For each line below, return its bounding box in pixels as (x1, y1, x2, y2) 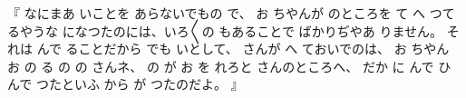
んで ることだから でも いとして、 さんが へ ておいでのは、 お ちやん (36, 39, 450, 58)
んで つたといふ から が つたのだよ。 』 (7, 74, 244, 93)
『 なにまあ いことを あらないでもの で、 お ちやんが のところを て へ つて (7, 4, 455, 22)
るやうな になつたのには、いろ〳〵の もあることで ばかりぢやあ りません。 (7, 21, 443, 40)
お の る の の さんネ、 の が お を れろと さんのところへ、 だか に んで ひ (7, 56, 451, 75)
